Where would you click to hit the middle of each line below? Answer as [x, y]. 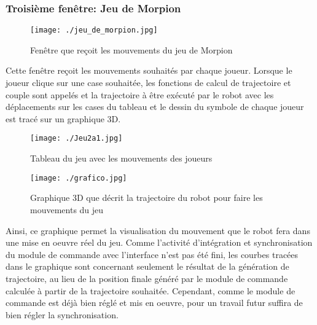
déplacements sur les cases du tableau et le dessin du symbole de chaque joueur [155, 107]
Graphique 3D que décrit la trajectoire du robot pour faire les [147, 198]
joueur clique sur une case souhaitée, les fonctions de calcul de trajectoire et [148, 83]
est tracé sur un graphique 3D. [63, 118]
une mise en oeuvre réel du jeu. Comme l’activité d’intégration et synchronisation [159, 242]
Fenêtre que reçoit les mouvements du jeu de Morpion [131, 49]
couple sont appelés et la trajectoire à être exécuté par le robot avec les [140, 94]
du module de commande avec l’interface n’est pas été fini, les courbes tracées [152, 254]
